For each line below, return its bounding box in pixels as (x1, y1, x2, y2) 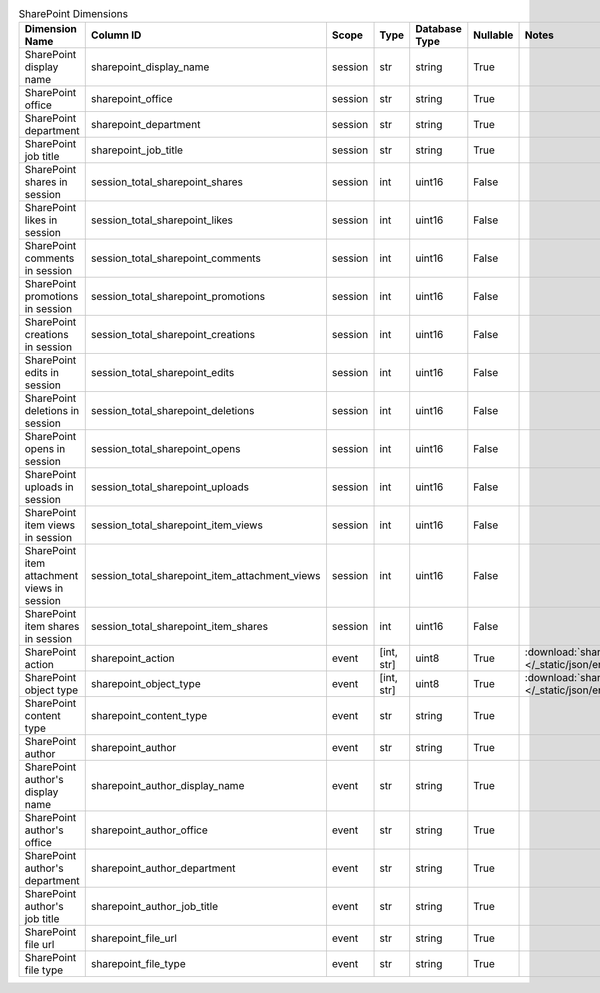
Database (415, 22, 462, 36)
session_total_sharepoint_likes (90, 213, 234, 227)
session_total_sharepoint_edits (90, 366, 235, 380)
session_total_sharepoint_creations (90, 328, 256, 342)
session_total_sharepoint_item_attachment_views (90, 569, 321, 583)
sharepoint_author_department (90, 861, 236, 875)
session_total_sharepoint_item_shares (90, 620, 269, 634)
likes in (24, 213, 58, 227)
